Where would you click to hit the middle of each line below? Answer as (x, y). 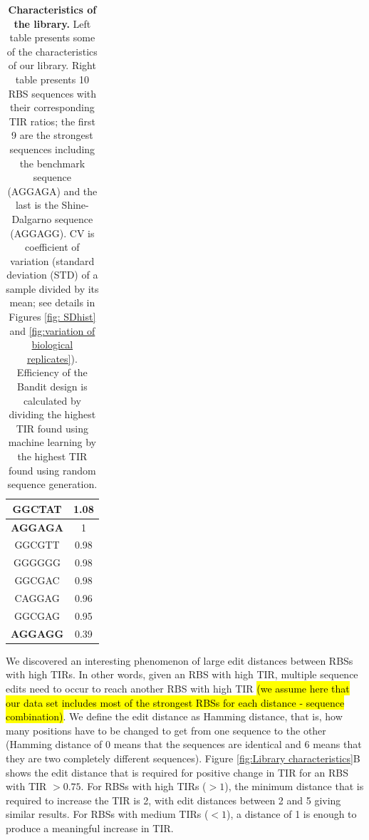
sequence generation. (52, 484)
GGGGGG (37, 562)
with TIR (26, 786)
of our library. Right (52, 65)
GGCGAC (37, 580)
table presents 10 (52, 79)
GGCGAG (37, 615)
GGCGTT (37, 545)
